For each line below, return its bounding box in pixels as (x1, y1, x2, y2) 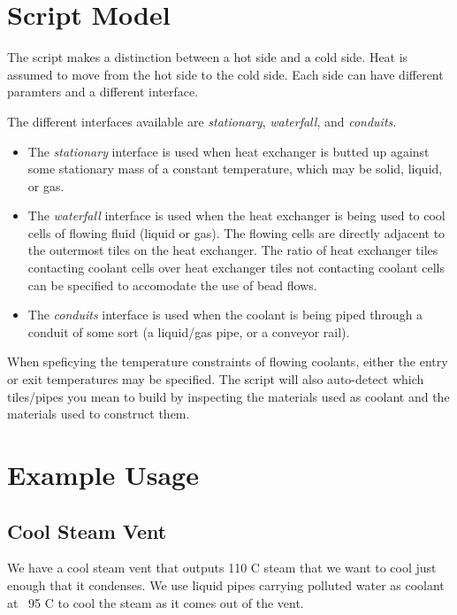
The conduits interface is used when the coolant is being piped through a (27, 305, 423, 324)
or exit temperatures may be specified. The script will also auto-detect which (7, 370, 424, 388)
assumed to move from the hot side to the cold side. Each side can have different (7, 65, 444, 83)
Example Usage (7, 457, 199, 492)
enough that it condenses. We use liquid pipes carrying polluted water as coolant (7, 575, 445, 594)
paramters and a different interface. (7, 82, 199, 101)
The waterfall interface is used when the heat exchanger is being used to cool (27, 206, 446, 225)
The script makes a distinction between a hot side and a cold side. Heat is (7, 48, 408, 66)
